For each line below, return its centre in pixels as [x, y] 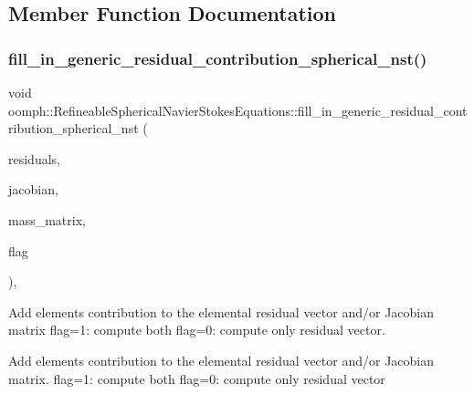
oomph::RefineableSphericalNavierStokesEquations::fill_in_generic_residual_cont [238, 110]
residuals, [34, 158]
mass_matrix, [47, 219]
